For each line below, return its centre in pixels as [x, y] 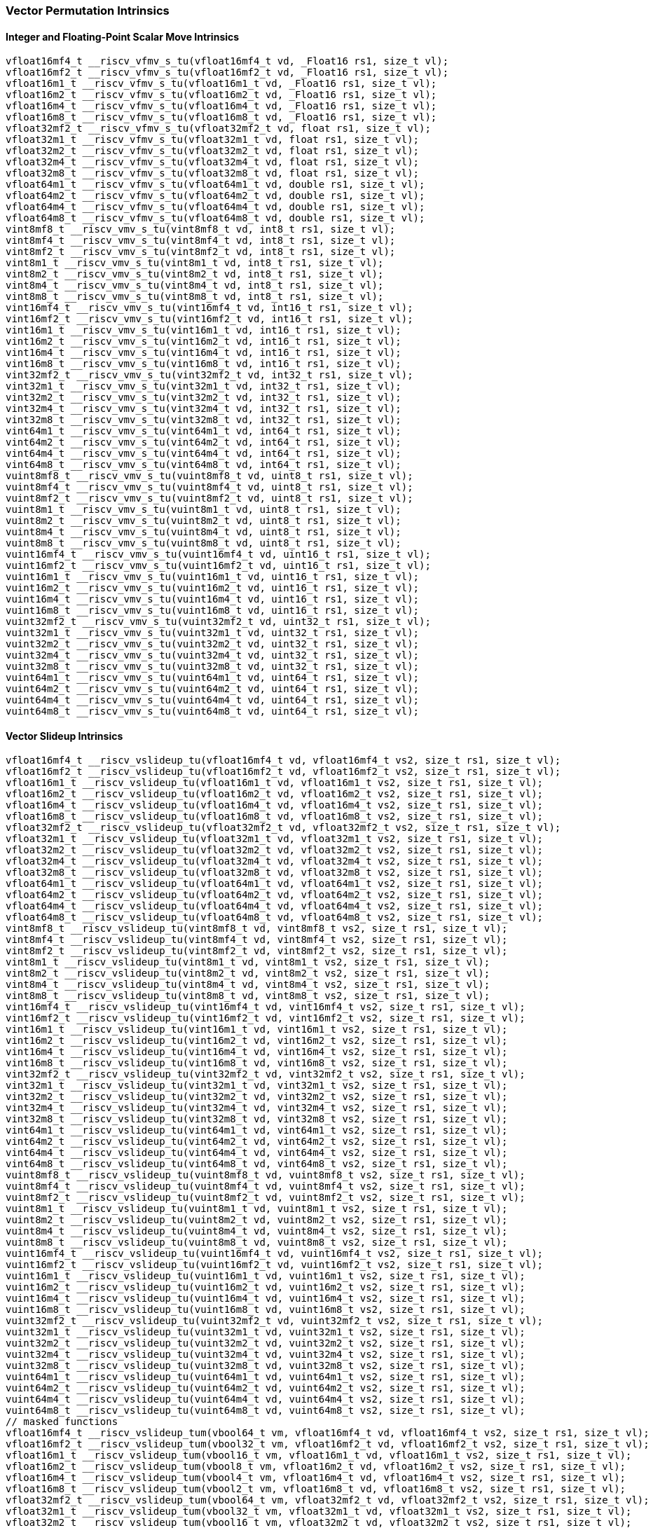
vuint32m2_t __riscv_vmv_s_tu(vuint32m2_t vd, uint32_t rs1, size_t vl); [213, 644]
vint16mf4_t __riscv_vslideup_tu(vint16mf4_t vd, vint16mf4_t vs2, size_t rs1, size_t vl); [266, 1007]
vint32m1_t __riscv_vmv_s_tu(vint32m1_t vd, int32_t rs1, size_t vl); [204, 386]
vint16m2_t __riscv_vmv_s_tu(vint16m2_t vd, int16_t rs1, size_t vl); [204, 342]
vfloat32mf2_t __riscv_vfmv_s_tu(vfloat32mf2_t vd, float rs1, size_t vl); [218, 129]
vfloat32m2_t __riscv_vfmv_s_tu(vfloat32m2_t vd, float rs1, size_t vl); [213, 151]
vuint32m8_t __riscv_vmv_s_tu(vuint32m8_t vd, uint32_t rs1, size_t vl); [213, 667]
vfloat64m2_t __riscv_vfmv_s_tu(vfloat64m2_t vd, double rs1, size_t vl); [215, 196]
